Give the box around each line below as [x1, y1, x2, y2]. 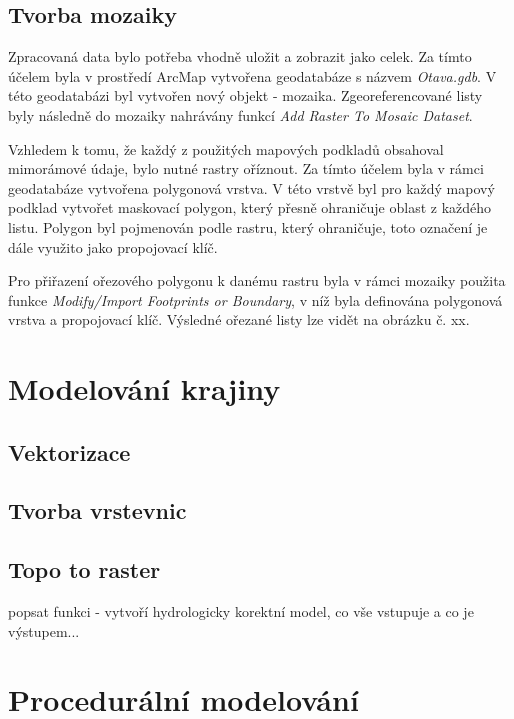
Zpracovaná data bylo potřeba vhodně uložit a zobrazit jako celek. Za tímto [8, 46, 472, 67]
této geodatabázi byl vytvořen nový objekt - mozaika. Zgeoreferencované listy [8, 85, 483, 106]
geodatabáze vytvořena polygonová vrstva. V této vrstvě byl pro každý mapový [8, 177, 495, 198]
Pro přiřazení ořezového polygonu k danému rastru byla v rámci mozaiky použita [8, 270, 506, 291]
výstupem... [8, 620, 80, 641]
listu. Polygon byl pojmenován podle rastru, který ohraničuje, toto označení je [8, 216, 488, 237]
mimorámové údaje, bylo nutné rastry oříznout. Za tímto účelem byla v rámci [8, 158, 484, 179]
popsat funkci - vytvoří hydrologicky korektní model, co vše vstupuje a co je [8, 601, 474, 622]
